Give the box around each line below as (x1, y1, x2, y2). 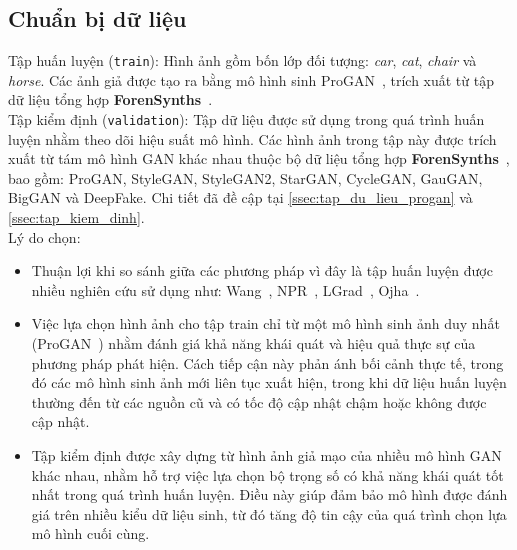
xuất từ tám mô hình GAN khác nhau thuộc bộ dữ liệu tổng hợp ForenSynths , (8, 148, 510, 169)
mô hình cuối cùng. (31, 523, 150, 544)
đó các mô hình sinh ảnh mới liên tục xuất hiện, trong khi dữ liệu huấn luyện (31, 372, 507, 393)
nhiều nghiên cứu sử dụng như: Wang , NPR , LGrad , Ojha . (31, 279, 420, 300)
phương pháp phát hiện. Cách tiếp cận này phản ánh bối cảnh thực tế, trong (31, 352, 504, 373)
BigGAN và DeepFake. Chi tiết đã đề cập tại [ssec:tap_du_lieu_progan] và (8, 187, 473, 208)
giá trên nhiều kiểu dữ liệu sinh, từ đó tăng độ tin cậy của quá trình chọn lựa (31, 503, 507, 524)
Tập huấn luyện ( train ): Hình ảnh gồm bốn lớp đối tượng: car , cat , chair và (8, 50, 477, 71)
